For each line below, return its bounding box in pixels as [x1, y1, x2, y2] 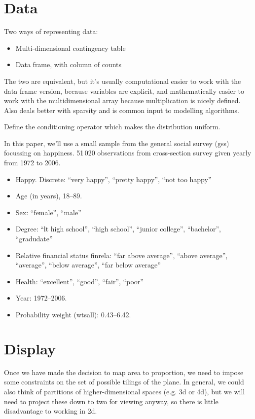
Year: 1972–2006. [15, 293, 67, 303]
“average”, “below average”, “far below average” [15, 260, 161, 270]
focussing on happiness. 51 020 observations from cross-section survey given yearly [4, 148, 252, 158]
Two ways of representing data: [4, 26, 98, 37]
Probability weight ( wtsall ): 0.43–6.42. [15, 309, 131, 319]
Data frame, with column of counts [15, 59, 121, 70]
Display [4, 338, 56, 358]
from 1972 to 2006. [4, 157, 61, 168]
